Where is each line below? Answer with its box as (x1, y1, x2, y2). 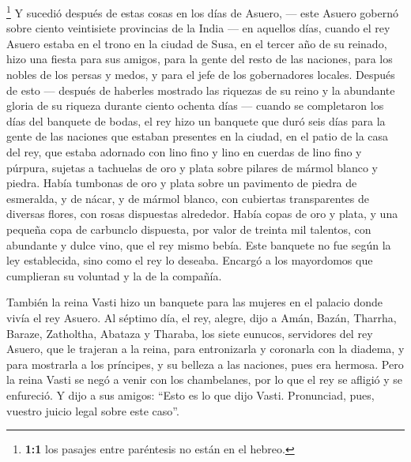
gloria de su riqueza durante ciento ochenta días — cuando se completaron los (6, 97, 384, 114)
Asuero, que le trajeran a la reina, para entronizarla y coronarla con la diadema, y (6, 340, 405, 357)
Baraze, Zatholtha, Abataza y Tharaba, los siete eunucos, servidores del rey (6, 325, 373, 341)
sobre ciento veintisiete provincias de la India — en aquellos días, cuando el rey (6, 20, 390, 36)
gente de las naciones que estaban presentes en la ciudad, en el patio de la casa (6, 128, 389, 145)
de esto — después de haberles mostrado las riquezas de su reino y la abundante (6, 81, 395, 98)
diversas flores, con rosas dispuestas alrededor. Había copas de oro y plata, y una (6, 205, 398, 222)
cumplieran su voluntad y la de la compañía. (6, 267, 222, 284)
